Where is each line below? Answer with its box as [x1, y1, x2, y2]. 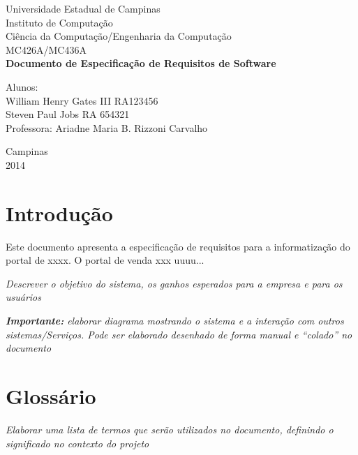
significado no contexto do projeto [6, 435, 149, 450]
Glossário [6, 382, 96, 410]
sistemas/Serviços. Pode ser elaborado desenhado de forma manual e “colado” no [6, 327, 352, 341]
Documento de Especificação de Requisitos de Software [6, 56, 276, 70]
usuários [6, 290, 42, 304]
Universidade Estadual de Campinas [6, 1, 161, 15]
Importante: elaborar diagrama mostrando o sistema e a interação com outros [6, 313, 344, 328]
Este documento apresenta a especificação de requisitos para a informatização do [6, 239, 350, 253]
